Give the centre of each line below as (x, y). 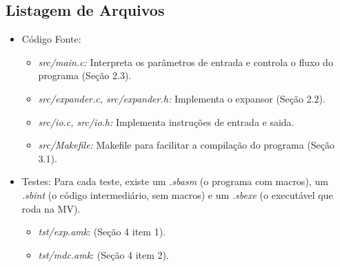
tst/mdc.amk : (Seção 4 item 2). (103, 254)
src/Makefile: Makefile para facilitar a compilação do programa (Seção (187, 145)
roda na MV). (51, 208)
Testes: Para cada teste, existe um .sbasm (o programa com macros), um (175, 181)
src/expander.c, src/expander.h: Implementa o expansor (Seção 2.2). (182, 98)
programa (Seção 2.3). (85, 75)
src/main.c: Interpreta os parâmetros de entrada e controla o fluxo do (186, 62)
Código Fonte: (51, 39)
